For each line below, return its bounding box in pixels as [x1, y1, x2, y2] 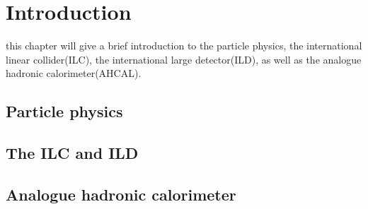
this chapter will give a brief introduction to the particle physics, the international [6, 38, 362, 53]
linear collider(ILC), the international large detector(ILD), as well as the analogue [6, 52, 362, 66]
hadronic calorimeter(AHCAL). [6, 66, 142, 80]
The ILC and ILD [6, 142, 139, 164]
